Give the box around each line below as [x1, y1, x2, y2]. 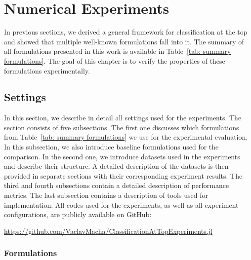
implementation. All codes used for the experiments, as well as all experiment [4, 199, 239, 210]
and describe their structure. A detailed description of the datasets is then [4, 161, 229, 171]
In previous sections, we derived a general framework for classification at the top [4, 27, 248, 37]
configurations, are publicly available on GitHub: [4, 209, 152, 220]
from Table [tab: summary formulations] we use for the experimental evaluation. [4, 132, 248, 142]
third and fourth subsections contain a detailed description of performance [4, 180, 229, 190]
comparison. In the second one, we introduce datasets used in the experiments [4, 151, 240, 161]
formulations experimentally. [4, 65, 90, 75]
